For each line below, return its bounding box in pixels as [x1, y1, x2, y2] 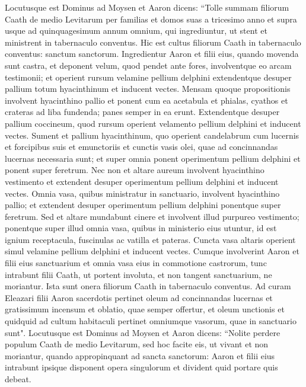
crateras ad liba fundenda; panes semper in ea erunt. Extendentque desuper [5, 105, 280, 118]
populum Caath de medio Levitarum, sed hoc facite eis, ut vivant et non [5, 338, 269, 350]
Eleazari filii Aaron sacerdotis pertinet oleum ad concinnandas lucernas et [5, 291, 273, 303]
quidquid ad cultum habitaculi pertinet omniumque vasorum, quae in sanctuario [5, 315, 297, 327]
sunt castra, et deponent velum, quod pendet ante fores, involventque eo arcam [5, 59, 292, 71]
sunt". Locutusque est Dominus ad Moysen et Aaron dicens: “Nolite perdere [5, 326, 280, 338]
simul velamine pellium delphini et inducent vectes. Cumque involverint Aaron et [5, 245, 299, 257]
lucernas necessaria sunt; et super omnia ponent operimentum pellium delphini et [5, 152, 301, 164]
